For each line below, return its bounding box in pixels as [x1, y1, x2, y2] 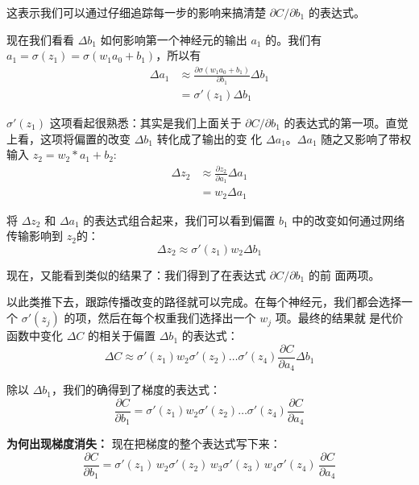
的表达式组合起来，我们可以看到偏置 [83, 211, 276, 228]
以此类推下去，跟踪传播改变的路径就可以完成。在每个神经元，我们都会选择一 [6, 293, 413, 310]
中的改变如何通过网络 [292, 211, 405, 228]
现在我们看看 [6, 31, 74, 48]
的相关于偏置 [88, 327, 156, 344]
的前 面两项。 [308, 266, 380, 283]
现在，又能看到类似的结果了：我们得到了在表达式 [6, 266, 266, 283]
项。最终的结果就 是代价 [275, 309, 404, 326]
